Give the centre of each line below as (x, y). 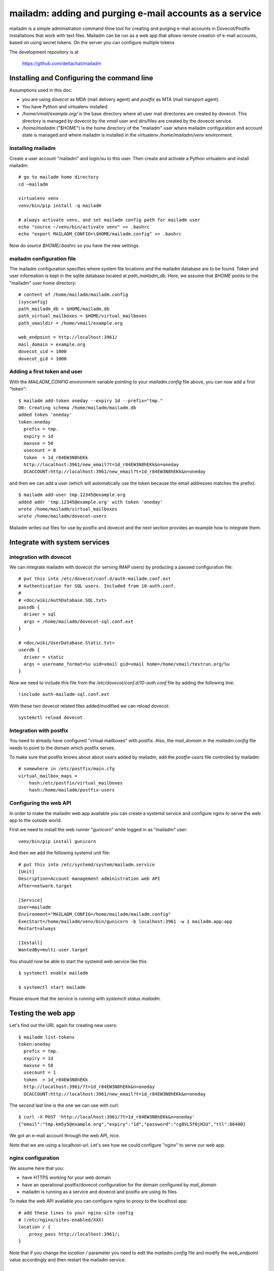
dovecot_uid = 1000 (43, 352)
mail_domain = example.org (52, 344)
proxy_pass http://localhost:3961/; (74, 1234)
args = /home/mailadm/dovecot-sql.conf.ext (79, 621)
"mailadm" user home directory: (43, 283)
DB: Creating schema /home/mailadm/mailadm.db (77, 407)
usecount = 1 (40, 1072)
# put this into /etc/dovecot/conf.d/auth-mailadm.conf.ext (95, 579)
